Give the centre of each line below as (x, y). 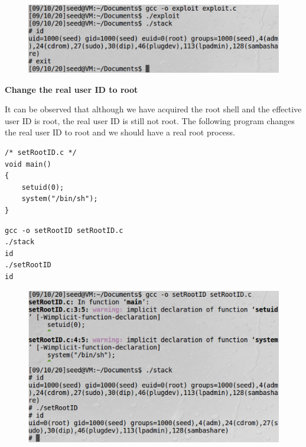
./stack (20, 242)
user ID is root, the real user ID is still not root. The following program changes (150, 120)
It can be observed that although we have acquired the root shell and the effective (153, 109)
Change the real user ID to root (71, 89)
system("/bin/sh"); (60, 199)
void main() (28, 164)
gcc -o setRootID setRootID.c (64, 230)
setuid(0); (43, 187)
